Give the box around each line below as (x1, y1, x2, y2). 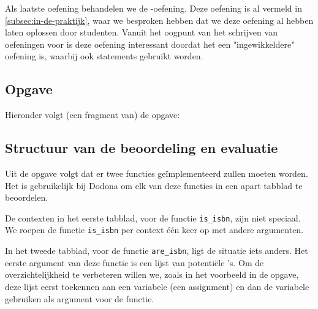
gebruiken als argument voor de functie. (5, 292, 154, 305)
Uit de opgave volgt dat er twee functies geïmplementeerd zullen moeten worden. (5, 166, 308, 179)
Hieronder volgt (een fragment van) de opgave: (5, 108, 180, 121)
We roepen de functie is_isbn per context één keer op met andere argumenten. (5, 223, 304, 236)
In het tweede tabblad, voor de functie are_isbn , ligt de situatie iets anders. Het (5, 244, 308, 257)
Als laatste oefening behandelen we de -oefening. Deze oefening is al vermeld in (5, 2, 302, 14)
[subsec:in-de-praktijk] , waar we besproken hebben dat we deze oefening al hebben (5, 13, 314, 26)
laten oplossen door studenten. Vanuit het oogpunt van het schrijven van (5, 26, 278, 39)
